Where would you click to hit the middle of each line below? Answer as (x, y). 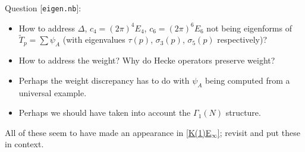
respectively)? (242, 39)
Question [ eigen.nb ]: (43, 8)
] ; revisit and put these (259, 132)
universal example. (53, 92)
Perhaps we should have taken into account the (105, 113)
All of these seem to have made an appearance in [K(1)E (108, 132)
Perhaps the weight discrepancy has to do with (104, 80)
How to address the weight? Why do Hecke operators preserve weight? (147, 60)
